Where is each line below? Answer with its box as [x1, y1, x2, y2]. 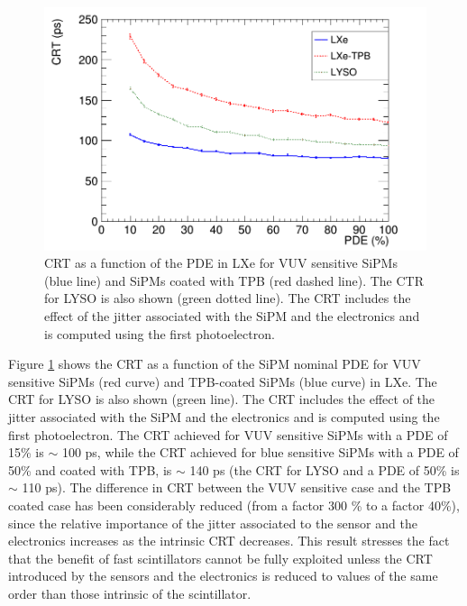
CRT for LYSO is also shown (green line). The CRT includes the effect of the [8, 390, 435, 409]
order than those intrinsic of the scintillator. [8, 583, 252, 602]
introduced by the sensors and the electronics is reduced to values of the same [8, 566, 438, 585]
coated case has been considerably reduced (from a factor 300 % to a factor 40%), [8, 495, 460, 514]
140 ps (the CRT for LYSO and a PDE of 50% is [189, 460, 460, 479]
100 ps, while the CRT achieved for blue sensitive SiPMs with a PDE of [61, 443, 459, 462]
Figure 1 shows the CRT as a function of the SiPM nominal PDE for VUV [8, 354, 421, 373]
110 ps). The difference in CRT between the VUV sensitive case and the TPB [22, 478, 452, 497]
